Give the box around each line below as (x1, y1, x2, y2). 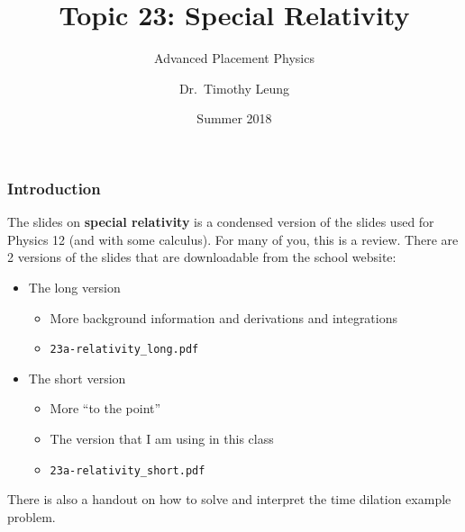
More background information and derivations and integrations (50, 308, 398, 327)
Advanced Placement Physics (154, 49, 315, 68)
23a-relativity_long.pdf (50, 343, 199, 356)
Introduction (7, 176, 101, 199)
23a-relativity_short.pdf (50, 464, 205, 477)
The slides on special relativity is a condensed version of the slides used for (7, 212, 434, 231)
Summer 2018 (196, 109, 272, 128)
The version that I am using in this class (50, 429, 274, 448)
